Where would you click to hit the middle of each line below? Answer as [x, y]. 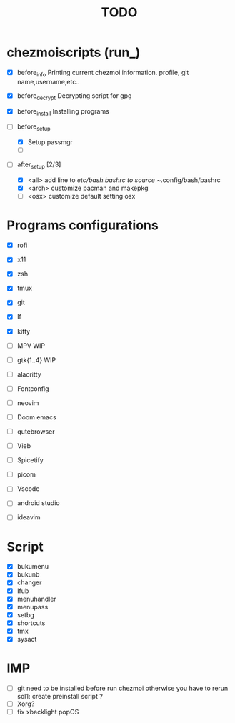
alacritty [29, 374]
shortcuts [31, 623]
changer [29, 582]
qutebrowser [36, 431]
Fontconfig [33, 388]
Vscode [28, 489]
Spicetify [30, 460]
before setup [34, 128]
